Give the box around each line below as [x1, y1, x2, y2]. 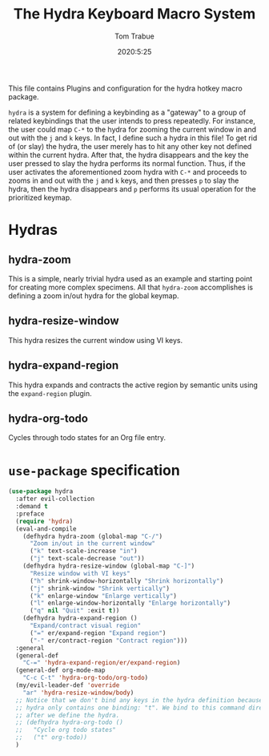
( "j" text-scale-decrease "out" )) [29, 555, 146, 563]
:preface [15, 510, 45, 518]
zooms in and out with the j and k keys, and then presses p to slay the [8, 176, 239, 185]
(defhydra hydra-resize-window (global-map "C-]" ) [22, 562, 195, 570]
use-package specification [8, 461, 180, 479]
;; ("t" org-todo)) [15, 734, 88, 742]
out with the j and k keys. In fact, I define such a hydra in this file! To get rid [8, 133, 258, 143]
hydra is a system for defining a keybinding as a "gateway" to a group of [8, 107, 247, 117]
